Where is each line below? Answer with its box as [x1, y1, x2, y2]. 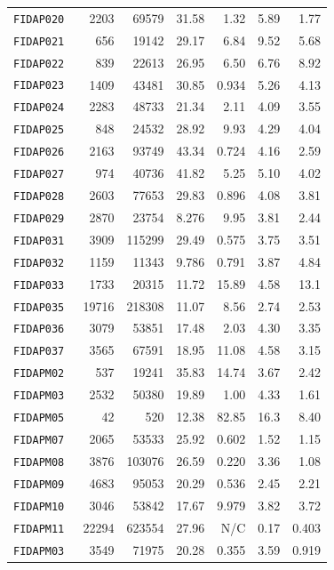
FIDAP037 [13, 345, 65, 358]
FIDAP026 [13, 146, 65, 159]
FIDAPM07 [13, 433, 65, 446]
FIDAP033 [13, 278, 65, 292]
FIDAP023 [13, 79, 65, 92]
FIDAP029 [13, 212, 65, 225]
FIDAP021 [13, 35, 65, 48]
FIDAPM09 [13, 478, 65, 491]
